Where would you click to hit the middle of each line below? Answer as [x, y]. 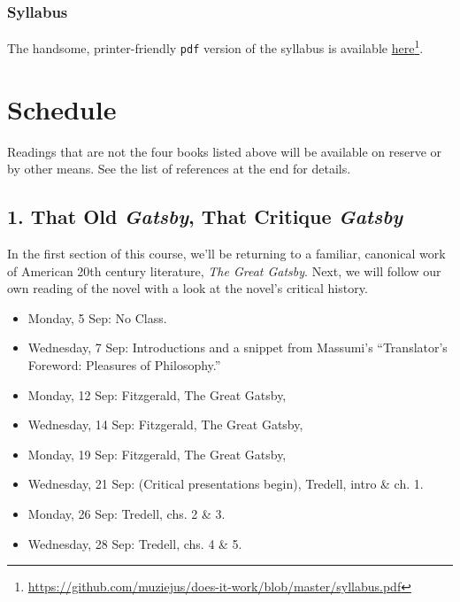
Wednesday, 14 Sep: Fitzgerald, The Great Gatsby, [165, 424]
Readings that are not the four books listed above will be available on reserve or [225, 151]
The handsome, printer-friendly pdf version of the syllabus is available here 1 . [215, 46]
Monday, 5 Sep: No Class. [97, 317]
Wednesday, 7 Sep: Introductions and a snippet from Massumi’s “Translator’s [238, 347]
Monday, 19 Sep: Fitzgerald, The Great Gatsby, [157, 454]
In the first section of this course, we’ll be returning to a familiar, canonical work [226, 254]
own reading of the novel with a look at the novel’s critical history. [188, 288]
